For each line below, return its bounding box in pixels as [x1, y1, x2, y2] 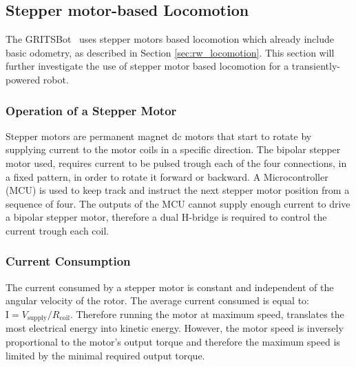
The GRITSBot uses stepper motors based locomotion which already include [6, 32, 334, 46]
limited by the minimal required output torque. [6, 348, 205, 362]
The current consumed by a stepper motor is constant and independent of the [6, 279, 334, 294]
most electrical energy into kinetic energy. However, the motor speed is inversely [6, 321, 344, 335]
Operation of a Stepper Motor [6, 101, 177, 119]
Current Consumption [6, 252, 131, 270]
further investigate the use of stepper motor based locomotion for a [6, 59, 289, 73]
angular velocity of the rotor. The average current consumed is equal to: [6, 293, 309, 308]
